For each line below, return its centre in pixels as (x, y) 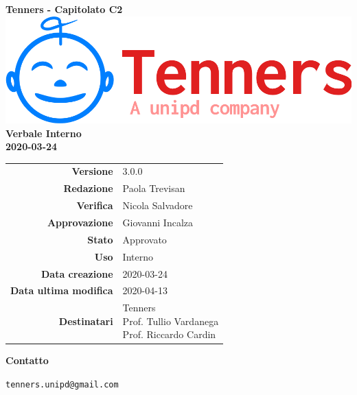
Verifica (95, 205)
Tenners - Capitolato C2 (64, 9)
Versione (92, 171)
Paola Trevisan (154, 188)
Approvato (145, 239)
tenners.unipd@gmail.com (62, 385)
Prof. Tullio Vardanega (171, 321)
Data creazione (77, 273)
